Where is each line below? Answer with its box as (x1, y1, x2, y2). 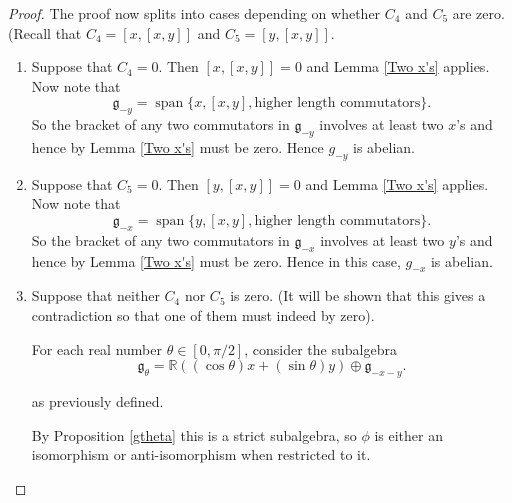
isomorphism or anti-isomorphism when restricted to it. (31, 444, 371, 465)
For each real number (31, 338, 162, 359)
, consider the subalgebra (244, 338, 397, 359)
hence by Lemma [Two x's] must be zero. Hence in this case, (31, 250, 401, 271)
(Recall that (8, 22, 82, 43)
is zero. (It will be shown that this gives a (230, 285, 486, 306)
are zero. (452, 3, 505, 23)
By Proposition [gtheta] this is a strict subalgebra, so (31, 424, 357, 445)
